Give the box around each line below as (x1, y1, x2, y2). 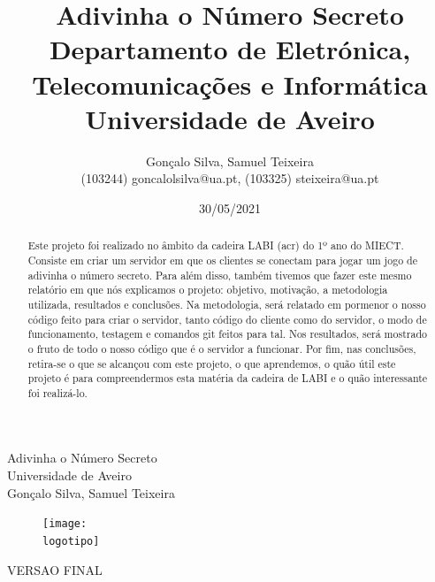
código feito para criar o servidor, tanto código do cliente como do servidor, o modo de (27, 311, 427, 326)
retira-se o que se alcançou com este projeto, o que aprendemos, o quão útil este (27, 356, 396, 371)
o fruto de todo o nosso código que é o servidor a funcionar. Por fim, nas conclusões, (27, 341, 416, 356)
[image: (42, 517, 88, 531)
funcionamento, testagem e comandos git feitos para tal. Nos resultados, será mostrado (27, 326, 427, 341)
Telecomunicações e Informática (32, 65, 428, 102)
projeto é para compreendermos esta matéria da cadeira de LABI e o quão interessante (27, 371, 428, 386)
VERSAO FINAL (7, 560, 103, 578)
